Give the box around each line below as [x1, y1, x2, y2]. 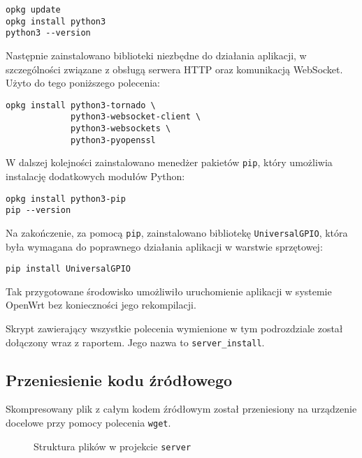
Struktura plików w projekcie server [34, 438, 191, 453]
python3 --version [6, 28, 91, 38]
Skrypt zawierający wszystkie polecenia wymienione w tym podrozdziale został [6, 321, 343, 336]
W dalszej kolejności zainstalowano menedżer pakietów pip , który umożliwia [6, 155, 333, 170]
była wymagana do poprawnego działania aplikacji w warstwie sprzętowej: [6, 239, 323, 253]
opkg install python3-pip [6, 193, 126, 204]
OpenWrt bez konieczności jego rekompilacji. [6, 297, 196, 312]
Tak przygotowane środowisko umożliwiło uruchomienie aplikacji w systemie [6, 283, 332, 298]
